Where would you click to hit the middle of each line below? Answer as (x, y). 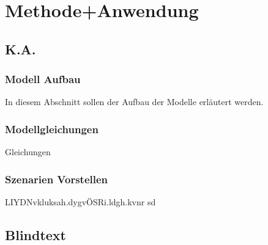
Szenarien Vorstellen (57, 179)
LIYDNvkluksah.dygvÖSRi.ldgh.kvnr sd (80, 202)
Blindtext (36, 234)
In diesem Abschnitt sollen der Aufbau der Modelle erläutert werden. (134, 102)
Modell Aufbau (43, 79)
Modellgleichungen (52, 129)
